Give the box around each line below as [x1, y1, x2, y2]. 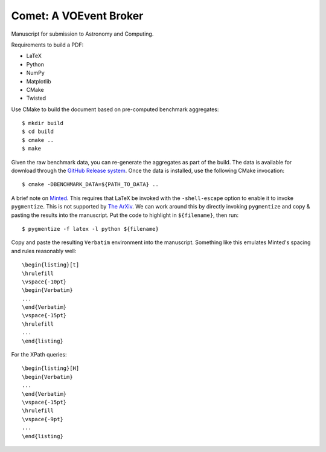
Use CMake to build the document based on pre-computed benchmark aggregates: [11, 106, 219, 113]
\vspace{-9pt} [22, 416, 63, 422]
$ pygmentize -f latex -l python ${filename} [22, 225, 159, 232]
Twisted [26, 94, 46, 102]
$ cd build [22, 128, 54, 135]
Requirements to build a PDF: [11, 41, 84, 48]
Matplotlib [26, 77, 51, 85]
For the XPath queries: [11, 351, 67, 358]
